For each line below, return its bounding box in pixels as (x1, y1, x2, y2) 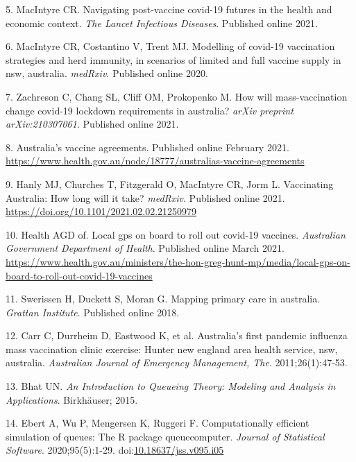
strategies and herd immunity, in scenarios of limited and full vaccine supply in (6, 52, 341, 67)
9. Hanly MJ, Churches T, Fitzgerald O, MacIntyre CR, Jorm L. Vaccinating (6, 176, 334, 191)
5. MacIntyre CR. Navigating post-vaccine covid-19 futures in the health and (6, 2, 332, 16)
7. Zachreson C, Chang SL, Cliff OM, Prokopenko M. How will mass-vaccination (6, 89, 348, 103)
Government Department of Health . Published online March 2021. (6, 241, 285, 255)
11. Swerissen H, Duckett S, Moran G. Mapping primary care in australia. (6, 291, 321, 306)
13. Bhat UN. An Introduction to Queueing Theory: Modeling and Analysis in (6, 379, 336, 393)
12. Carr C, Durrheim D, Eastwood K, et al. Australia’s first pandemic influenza (6, 328, 348, 343)
